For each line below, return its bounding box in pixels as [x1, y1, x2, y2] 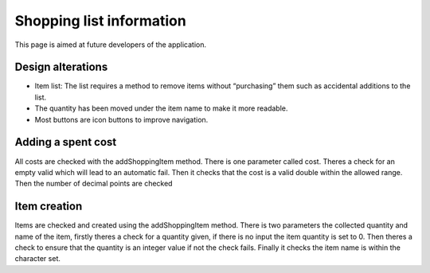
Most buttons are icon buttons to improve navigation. [34, 115, 209, 124]
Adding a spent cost [14, 135, 117, 149]
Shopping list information [14, 12, 186, 29]
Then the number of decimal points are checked [14, 179, 173, 189]
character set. [14, 254, 61, 263]
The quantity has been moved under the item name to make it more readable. [34, 103, 288, 113]
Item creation [14, 200, 83, 213]
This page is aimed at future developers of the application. [14, 40, 207, 49]
